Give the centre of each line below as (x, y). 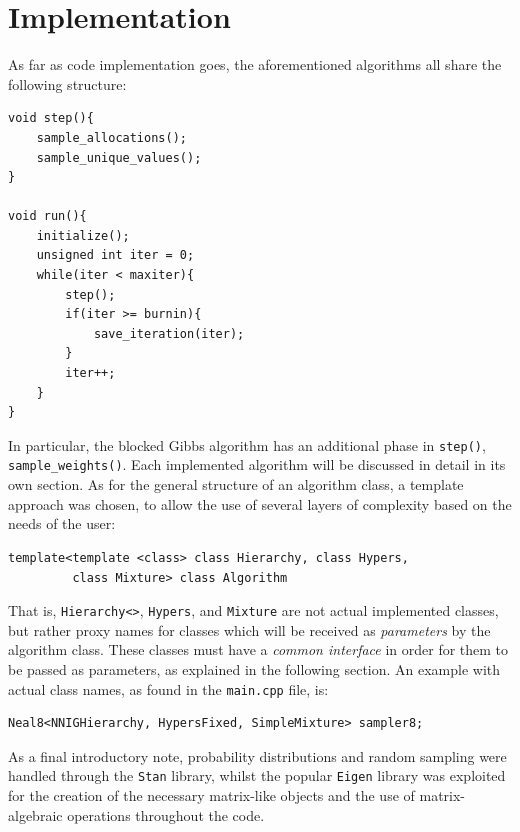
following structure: (67, 83)
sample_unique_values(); (119, 157)
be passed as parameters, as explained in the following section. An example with (254, 668)
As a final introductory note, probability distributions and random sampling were (257, 755)
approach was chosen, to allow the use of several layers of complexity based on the (260, 503)
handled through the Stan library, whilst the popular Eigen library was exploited (257, 775)
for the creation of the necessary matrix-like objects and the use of (211, 795)
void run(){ (47, 216)
